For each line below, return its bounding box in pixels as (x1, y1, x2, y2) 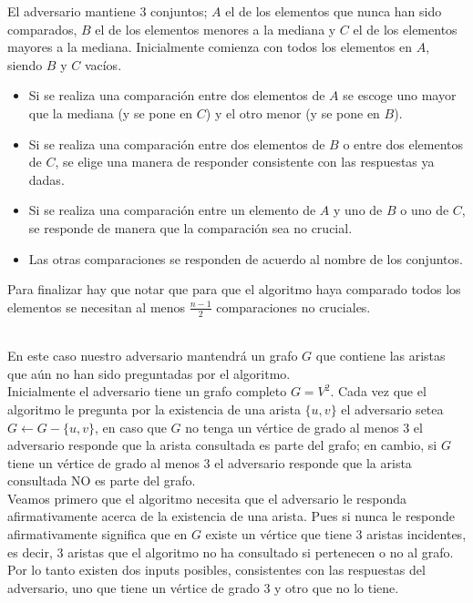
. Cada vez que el (330, 382, 427, 401)
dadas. (28, 169, 65, 189)
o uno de (400, 200, 449, 220)
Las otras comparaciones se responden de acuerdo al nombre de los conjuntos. (28, 249, 463, 268)
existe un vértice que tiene (205, 525, 352, 544)
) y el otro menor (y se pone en (205, 103, 380, 122)
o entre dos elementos (343, 134, 463, 153)
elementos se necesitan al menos (7, 297, 186, 316)
